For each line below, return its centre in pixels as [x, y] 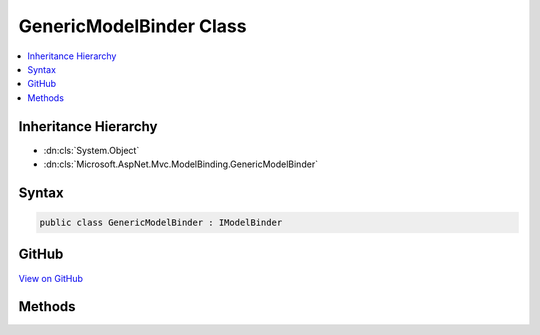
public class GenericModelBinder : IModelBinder [161, 223]
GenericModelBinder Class [132, 26]
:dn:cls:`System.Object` [91, 150]
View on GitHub [51, 278]
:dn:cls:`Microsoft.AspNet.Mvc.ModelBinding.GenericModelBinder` [181, 164]
